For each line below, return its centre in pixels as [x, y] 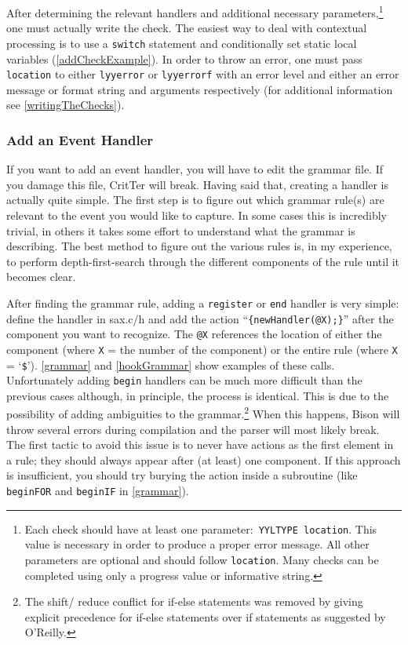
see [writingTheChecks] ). [66, 105]
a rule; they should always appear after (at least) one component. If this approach [204, 459]
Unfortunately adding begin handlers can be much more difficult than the [184, 380]
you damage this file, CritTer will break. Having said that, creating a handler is [197, 184]
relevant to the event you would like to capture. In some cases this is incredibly [197, 215]
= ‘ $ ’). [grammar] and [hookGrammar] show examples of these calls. [171, 364]
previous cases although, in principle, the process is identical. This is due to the [198, 395]
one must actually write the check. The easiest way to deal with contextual [187, 28]
